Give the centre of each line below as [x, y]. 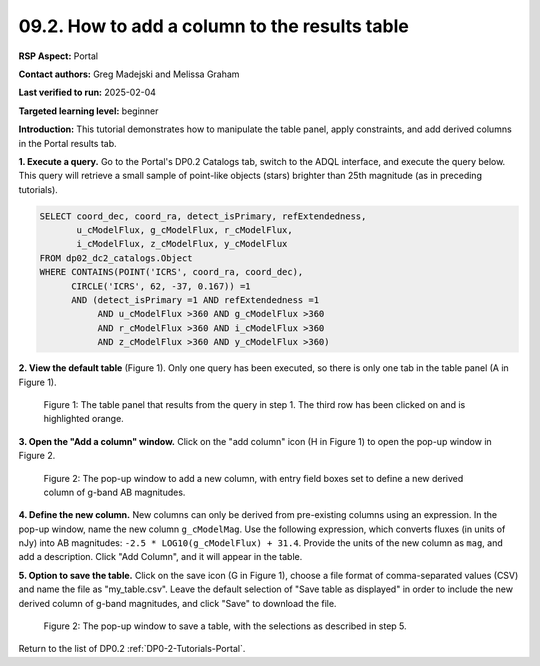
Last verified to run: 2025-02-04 [87, 92]
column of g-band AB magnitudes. [114, 492]
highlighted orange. [83, 419]
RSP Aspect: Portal [58, 56]
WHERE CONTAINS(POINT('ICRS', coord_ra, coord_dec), [171, 272]
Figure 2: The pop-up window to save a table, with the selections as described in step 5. [225, 626]
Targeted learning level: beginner [88, 111]
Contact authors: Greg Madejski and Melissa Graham [129, 74]
